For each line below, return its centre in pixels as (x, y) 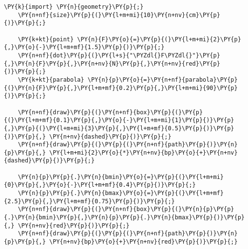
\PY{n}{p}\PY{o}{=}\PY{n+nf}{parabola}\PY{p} (162, 80)
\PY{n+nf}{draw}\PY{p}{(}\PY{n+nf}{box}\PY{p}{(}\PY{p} (110, 112)
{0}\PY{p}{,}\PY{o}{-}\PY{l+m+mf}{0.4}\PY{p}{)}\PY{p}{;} (100, 185)
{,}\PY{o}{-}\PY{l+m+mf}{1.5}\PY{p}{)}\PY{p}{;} (84, 47)
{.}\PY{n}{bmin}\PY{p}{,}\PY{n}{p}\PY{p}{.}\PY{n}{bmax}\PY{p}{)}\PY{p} (124, 218)
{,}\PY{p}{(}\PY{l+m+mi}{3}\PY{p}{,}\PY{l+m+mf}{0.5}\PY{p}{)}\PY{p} (119, 128)
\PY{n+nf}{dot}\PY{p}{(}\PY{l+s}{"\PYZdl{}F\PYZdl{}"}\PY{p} (119, 55)
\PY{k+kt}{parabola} (51, 80)
